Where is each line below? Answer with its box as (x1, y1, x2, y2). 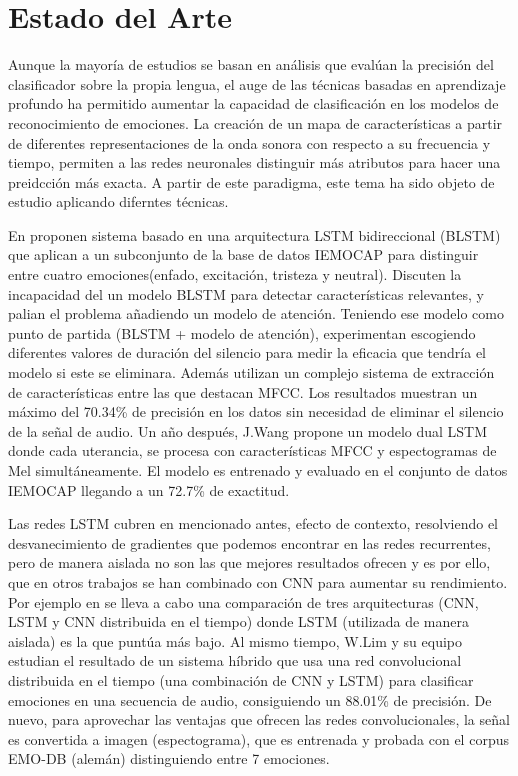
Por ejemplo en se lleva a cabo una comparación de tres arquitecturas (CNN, (8, 591, 479, 612)
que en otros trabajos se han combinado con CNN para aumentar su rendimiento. (8, 571, 508, 592)
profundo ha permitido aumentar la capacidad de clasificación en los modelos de (8, 93, 499, 114)
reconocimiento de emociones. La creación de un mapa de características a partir (8, 112, 503, 133)
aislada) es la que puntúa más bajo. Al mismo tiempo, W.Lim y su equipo (8, 630, 463, 651)
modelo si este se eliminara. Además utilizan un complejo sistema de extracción (8, 362, 495, 383)
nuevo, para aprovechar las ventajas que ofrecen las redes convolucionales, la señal (8, 709, 510, 730)
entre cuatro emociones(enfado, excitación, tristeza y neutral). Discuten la (8, 264, 462, 285)
